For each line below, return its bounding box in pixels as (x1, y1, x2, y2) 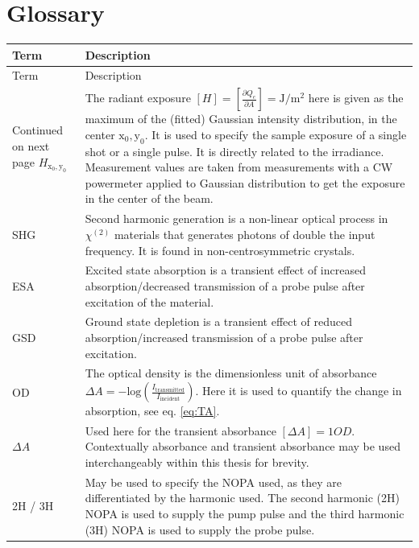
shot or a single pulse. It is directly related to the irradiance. (85, 142, 384, 159)
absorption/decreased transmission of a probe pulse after (85, 277, 365, 294)
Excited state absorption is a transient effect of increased (85, 262, 366, 278)
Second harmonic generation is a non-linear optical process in (85, 210, 388, 227)
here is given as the (308, 89, 404, 106)
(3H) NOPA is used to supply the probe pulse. (85, 521, 315, 538)
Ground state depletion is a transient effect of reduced (85, 313, 353, 330)
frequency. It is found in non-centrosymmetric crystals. (85, 241, 355, 258)
